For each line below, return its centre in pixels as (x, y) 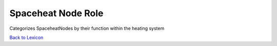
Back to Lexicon (26, 37)
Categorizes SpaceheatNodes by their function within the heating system (87, 28)
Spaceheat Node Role (56, 13)
